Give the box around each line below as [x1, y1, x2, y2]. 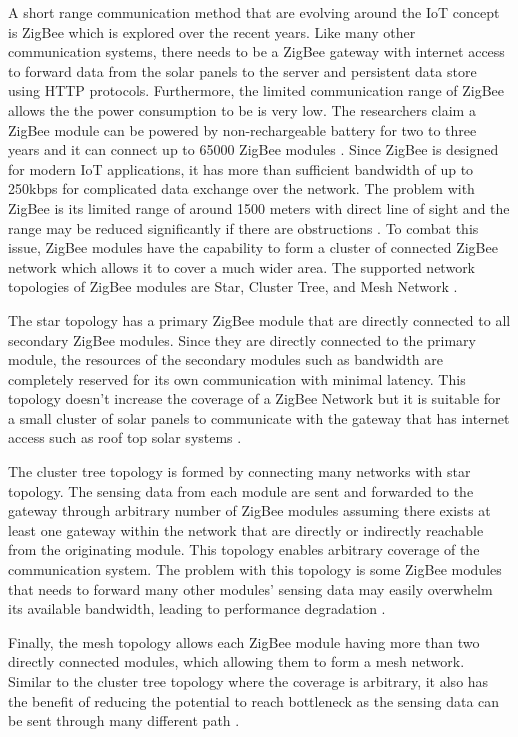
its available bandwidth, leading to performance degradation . [8, 598, 386, 619]
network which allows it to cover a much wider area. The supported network [8, 256, 476, 277]
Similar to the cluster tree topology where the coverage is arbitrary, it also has [8, 671, 489, 691]
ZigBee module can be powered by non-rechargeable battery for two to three [8, 119, 477, 140]
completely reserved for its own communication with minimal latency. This [8, 368, 466, 389]
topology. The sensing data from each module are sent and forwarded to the [8, 480, 474, 501]
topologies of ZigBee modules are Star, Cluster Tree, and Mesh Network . [8, 276, 458, 297]
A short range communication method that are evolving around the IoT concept [8, 2, 500, 22]
